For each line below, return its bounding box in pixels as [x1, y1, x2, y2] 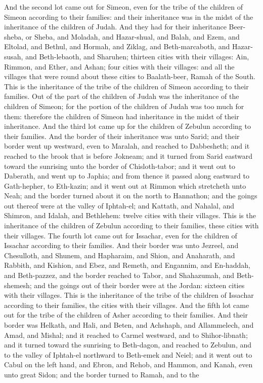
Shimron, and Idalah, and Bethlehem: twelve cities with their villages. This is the [4, 210, 256, 221]
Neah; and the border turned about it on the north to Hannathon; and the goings [4, 190, 257, 201]
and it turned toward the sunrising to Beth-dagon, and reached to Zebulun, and [4, 339, 252, 350]
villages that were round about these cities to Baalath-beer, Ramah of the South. [4, 71, 255, 82]
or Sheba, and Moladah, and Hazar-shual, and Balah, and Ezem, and [25, 31, 240, 42]
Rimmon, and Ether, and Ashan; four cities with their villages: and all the [4, 61, 235, 72]
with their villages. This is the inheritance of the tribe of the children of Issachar [4, 290, 254, 300]
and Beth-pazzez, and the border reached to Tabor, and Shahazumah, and [4, 270, 234, 281]
